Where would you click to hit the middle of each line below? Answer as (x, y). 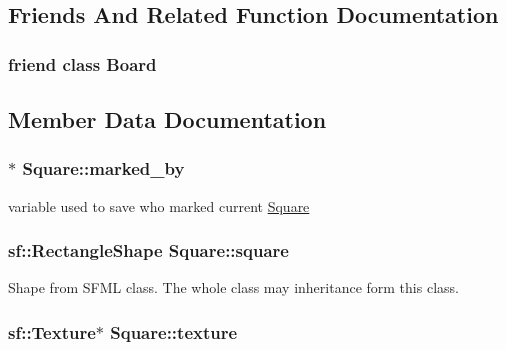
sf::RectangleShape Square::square (148, 250)
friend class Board (82, 63)
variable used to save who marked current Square (159, 205)
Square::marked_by (103, 168)
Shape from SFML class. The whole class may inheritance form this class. (233, 287)
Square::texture (174, 331)
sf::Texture (52, 331)
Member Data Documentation (167, 119)
